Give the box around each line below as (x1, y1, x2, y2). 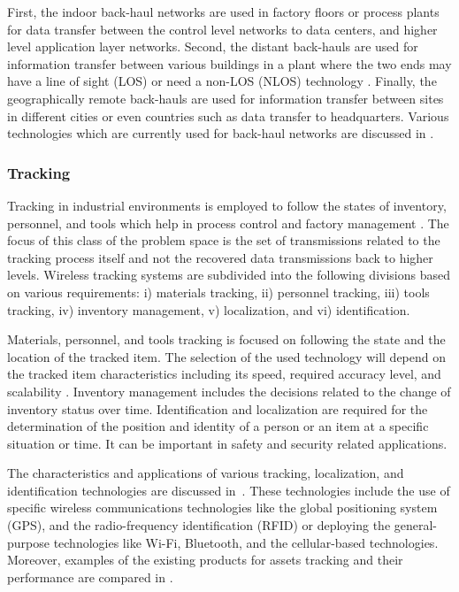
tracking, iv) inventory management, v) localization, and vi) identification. (7, 300, 410, 319)
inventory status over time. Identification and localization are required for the (7, 399, 428, 418)
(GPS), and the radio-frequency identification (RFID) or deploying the (7, 516, 391, 534)
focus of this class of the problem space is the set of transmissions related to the (7, 231, 440, 250)
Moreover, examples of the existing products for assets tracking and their (7, 550, 403, 569)
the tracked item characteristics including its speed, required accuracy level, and (7, 365, 441, 383)
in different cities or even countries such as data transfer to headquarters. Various (7, 106, 449, 125)
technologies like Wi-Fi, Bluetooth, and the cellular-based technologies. (53, 533, 439, 551)
